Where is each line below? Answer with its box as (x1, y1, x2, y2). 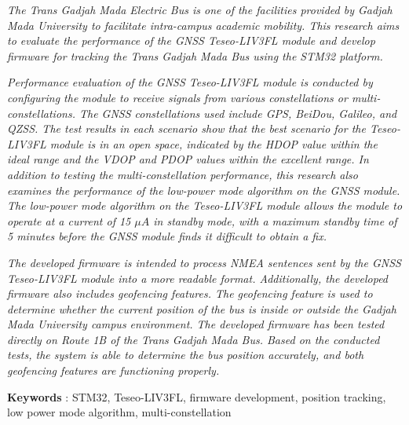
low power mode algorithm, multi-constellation (7, 404, 232, 420)
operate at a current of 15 (7, 212, 131, 229)
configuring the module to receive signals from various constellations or (7, 89, 348, 105)
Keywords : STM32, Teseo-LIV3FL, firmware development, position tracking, (7, 388, 386, 405)
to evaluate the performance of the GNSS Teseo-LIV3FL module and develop (7, 32, 375, 49)
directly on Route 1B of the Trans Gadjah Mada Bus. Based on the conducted (7, 331, 380, 347)
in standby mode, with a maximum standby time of (153, 212, 397, 229)
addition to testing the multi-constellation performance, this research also (7, 166, 358, 182)
